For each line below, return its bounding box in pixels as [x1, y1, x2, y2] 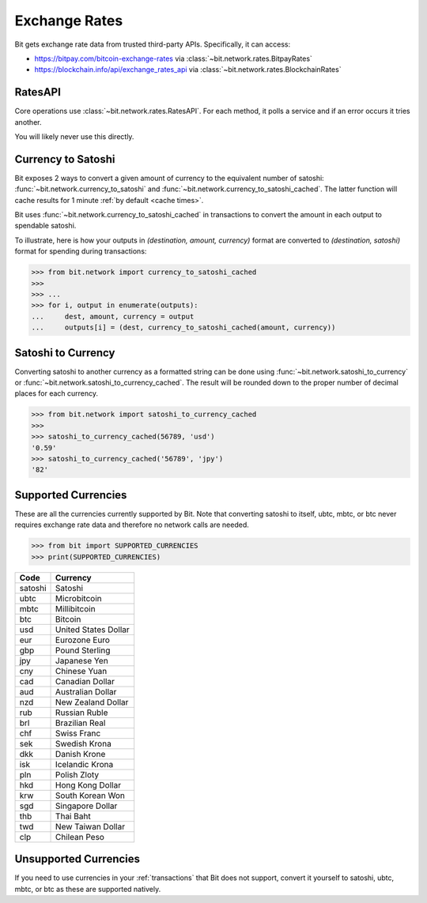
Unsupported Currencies [14, 852, 141, 866]
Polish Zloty [55, 769, 100, 780]
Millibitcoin [55, 603, 96, 614]
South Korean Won [55, 790, 126, 801]
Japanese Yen [55, 655, 108, 666]
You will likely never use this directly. [14, 132, 134, 141]
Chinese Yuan [55, 665, 108, 676]
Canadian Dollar [55, 675, 115, 687]
